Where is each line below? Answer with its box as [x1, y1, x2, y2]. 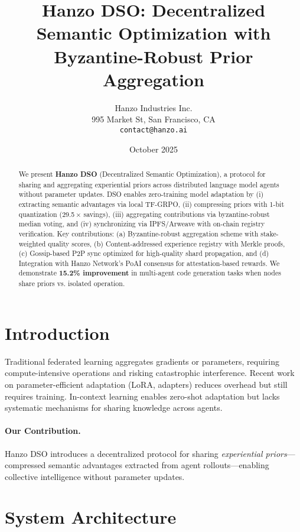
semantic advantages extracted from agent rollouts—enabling [48, 459, 269, 471]
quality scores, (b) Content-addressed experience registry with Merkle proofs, [48, 238, 285, 248]
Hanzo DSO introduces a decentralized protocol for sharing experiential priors [5, 447, 287, 459]
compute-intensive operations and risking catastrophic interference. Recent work [5, 366, 295, 379]
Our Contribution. [5, 424, 81, 437]
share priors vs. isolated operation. [18, 278, 125, 288]
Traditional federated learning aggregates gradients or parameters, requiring [5, 355, 279, 367]
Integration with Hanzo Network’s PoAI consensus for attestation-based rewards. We [18, 258, 280, 268]
